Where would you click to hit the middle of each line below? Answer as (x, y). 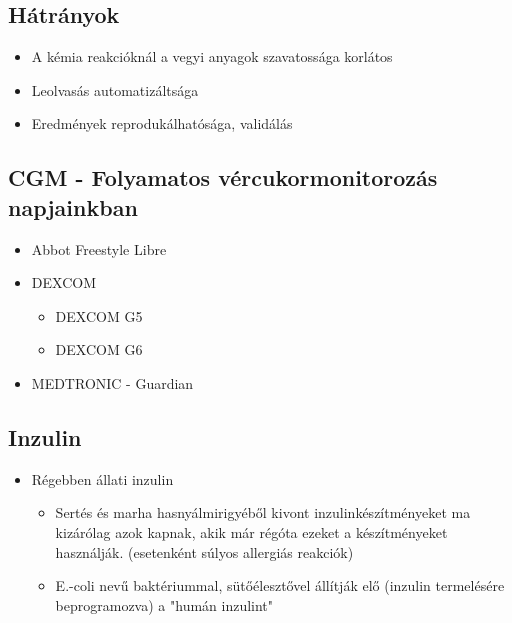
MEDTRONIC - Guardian (112, 382)
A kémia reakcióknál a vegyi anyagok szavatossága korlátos (212, 56)
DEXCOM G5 (99, 315)
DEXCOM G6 (99, 349)
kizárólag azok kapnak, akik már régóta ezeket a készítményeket (251, 531)
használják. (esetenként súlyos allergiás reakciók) (204, 551)
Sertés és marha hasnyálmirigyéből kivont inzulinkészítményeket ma (263, 512)
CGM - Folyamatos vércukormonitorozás (223, 177)
